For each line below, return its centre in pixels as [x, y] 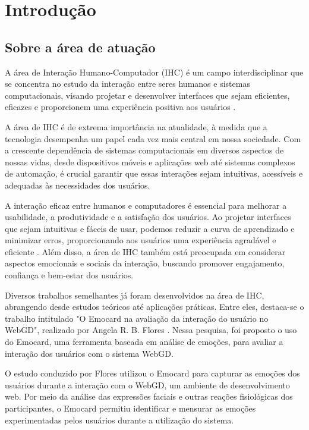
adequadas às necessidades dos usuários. [78, 185]
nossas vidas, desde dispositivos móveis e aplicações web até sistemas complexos [150, 161]
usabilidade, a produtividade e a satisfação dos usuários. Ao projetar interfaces [148, 217]
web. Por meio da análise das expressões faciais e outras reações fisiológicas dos [149, 396]
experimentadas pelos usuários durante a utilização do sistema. [119, 420]
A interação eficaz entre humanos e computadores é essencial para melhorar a [146, 205]
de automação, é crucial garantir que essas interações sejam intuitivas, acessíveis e [154, 173]
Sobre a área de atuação [80, 47]
